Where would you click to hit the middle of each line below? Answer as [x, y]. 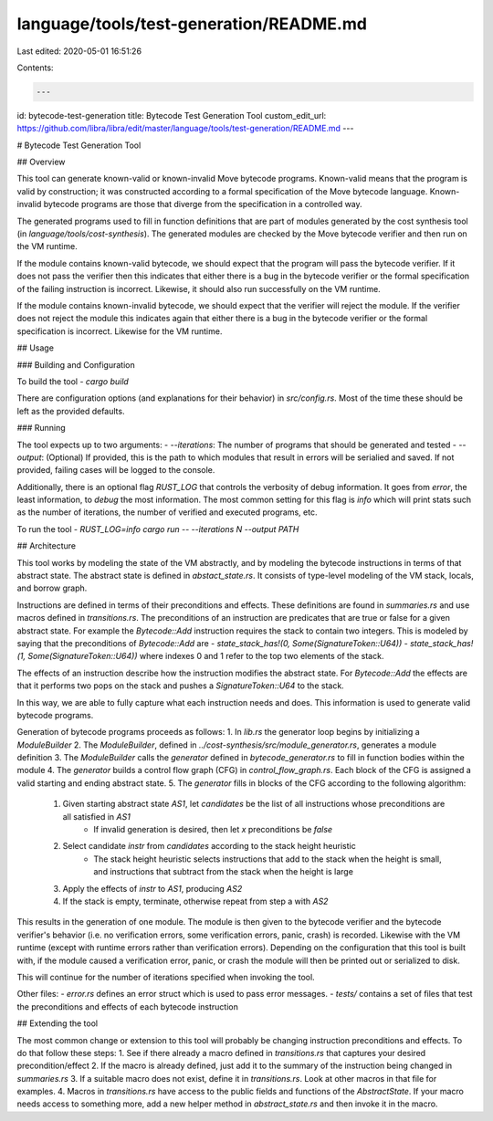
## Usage [36, 348]
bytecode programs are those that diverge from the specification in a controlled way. [203, 204]
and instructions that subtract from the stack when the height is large [223, 872]
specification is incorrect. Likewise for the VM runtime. [120, 331]
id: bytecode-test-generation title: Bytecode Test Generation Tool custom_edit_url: [172, 115]
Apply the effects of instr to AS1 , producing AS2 [152, 888]
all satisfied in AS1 [97, 816]
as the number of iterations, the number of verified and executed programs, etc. [167, 512]
